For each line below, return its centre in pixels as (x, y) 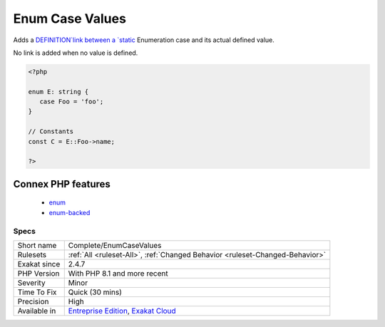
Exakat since (39, 264)
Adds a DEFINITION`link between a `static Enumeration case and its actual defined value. (144, 40)
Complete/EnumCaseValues (115, 245)
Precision (33, 301)
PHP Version (38, 273)
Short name (37, 245)
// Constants (51, 131)
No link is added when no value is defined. (76, 53)
